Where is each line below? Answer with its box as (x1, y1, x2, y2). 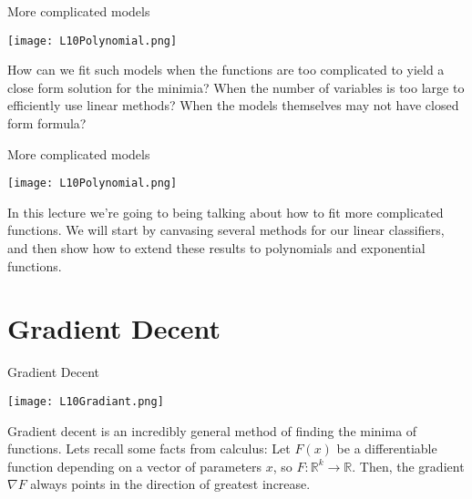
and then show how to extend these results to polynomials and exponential (7, 239, 426, 258)
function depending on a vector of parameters (7, 456, 262, 475)
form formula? (7, 114, 87, 133)
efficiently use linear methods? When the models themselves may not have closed (7, 96, 459, 115)
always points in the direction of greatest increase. (30, 474, 311, 494)
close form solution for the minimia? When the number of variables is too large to (7, 77, 465, 97)
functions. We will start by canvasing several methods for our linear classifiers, (7, 220, 445, 239)
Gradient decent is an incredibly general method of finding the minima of (7, 421, 417, 440)
